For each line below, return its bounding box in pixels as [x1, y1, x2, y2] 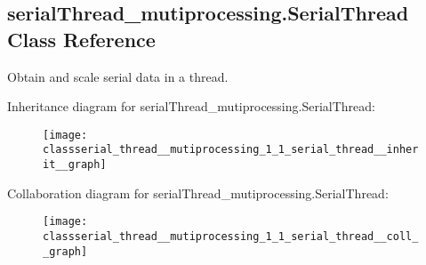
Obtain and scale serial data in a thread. [7, 67, 229, 85]
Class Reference [7, 25, 156, 52]
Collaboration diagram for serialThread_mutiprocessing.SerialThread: [7, 183, 389, 202]
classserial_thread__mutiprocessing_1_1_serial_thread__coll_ [43, 230, 419, 243]
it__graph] [43, 158, 107, 172]
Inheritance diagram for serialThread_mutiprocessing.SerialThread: [7, 97, 375, 116]
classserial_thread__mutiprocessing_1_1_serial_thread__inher [43, 143, 419, 157]
